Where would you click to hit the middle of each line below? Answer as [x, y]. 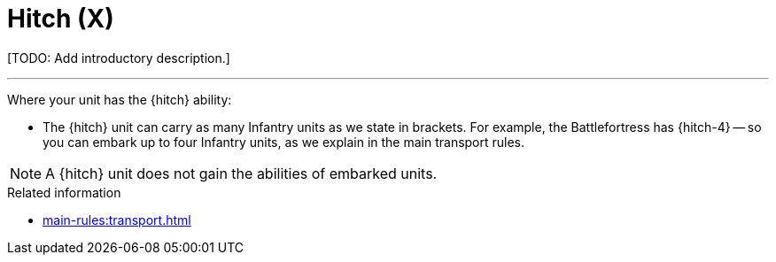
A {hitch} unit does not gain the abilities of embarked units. [241, 173]
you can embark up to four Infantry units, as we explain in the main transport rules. [284, 142]
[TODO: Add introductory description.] [119, 58]
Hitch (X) [61, 19]
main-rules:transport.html [117, 220]
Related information [64, 192]
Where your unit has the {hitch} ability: [120, 99]
